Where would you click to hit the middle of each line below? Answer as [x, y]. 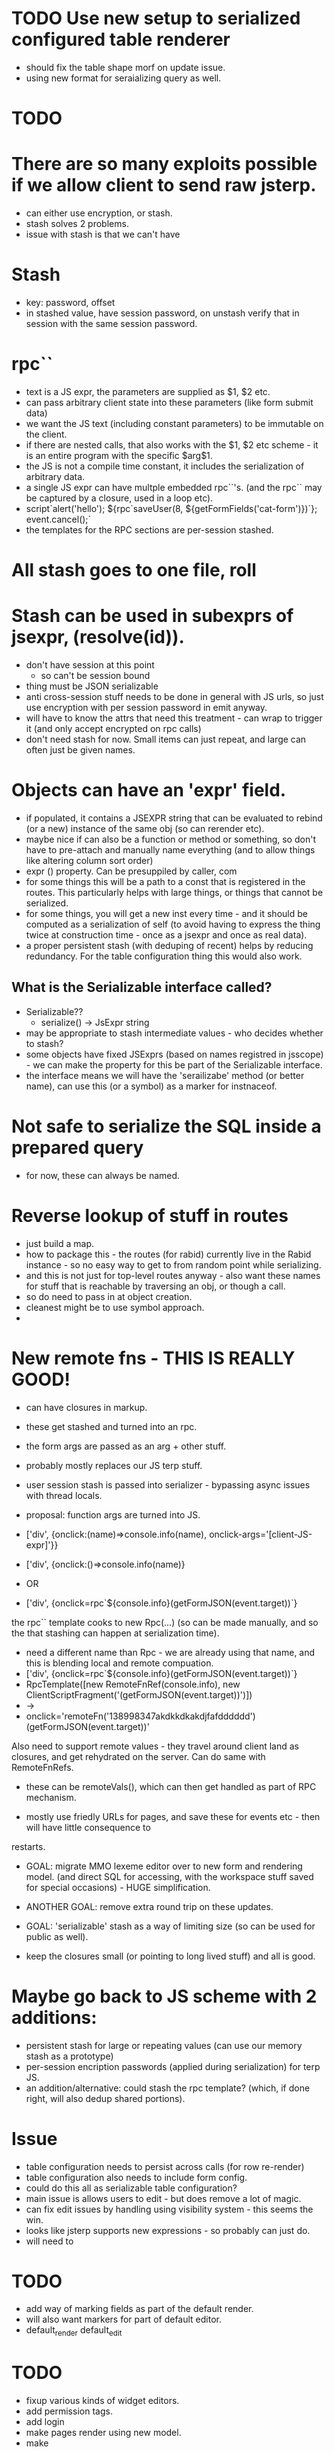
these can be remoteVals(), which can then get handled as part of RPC [171, 1786]
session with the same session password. [111, 323]
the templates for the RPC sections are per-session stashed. [149, 529]
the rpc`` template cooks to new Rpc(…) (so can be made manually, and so [165, 1622]
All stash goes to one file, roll [134, 570]
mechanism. [51, 1797]
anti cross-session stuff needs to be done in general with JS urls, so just [174, 697]
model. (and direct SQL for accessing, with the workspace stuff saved [169, 1876]
